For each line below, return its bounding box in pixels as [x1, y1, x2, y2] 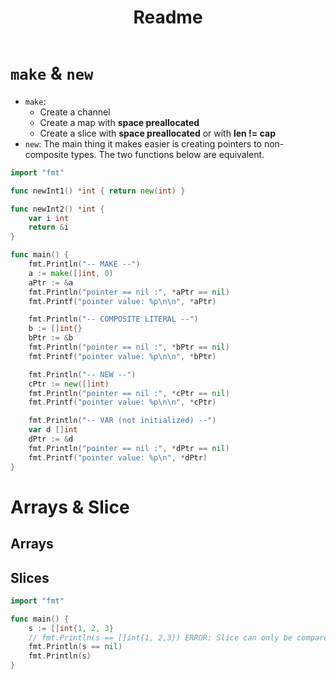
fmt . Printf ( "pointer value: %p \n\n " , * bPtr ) [28, 351, 217, 361]
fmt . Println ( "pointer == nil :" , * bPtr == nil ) [28, 342, 230, 353]
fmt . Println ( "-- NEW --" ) [28, 369, 137, 380]
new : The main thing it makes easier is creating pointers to [24, 137, 262, 150]
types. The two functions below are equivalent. [70, 148, 265, 160]
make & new [10, 62, 94, 85]
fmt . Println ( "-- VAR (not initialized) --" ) [28, 416, 217, 426]
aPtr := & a [28, 277, 74, 288]
